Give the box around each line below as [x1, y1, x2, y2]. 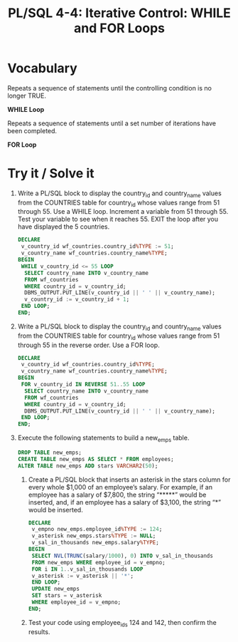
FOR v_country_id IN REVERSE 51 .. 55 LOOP [21, 381, 146, 388]
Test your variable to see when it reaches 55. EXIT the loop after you [17, 215, 219, 224]
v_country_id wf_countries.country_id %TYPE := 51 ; [21, 243, 174, 250]
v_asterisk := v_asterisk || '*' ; [31, 572, 134, 579]
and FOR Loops [73, 20, 166, 36]
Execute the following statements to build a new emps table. [17, 433, 190, 443]
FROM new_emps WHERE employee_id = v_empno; [31, 559, 166, 566]
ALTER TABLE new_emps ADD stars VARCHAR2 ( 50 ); [17, 462, 158, 470]
